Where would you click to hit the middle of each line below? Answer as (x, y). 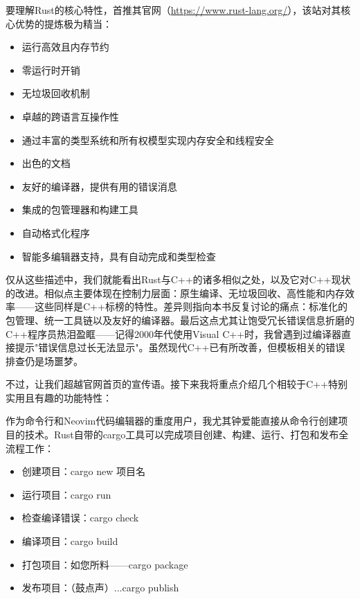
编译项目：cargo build (70, 541)
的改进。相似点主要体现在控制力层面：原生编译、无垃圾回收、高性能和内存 (175, 293)
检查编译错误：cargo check (80, 518)
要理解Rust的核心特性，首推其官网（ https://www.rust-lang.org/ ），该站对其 (173, 10)
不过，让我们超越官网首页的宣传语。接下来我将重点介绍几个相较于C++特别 (177, 384)
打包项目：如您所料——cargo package (105, 564)
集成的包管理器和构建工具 (80, 209)
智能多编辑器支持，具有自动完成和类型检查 (119, 256)
